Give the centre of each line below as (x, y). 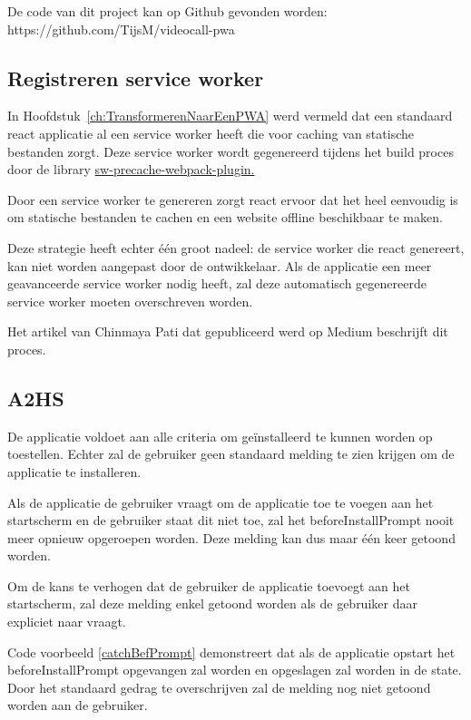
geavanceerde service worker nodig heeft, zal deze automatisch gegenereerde (217, 283)
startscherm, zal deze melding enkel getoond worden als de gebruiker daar (212, 603)
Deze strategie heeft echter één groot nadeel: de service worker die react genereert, (236, 247)
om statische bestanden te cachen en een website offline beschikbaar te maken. (225, 217)
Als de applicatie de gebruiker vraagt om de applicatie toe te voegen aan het (221, 502)
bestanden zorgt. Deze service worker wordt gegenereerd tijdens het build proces (231, 151)
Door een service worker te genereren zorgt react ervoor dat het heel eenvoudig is (233, 199)
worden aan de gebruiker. (78, 705)
